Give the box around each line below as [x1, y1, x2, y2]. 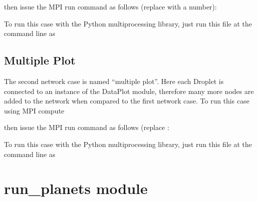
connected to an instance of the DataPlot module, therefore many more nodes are [4, 85, 254, 96]
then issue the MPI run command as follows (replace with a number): [4, 1, 217, 11]
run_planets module [4, 178, 148, 198]
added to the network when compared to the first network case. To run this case [4, 95, 250, 106]
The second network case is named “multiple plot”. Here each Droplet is [4, 75, 224, 86]
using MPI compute [4, 105, 64, 115]
